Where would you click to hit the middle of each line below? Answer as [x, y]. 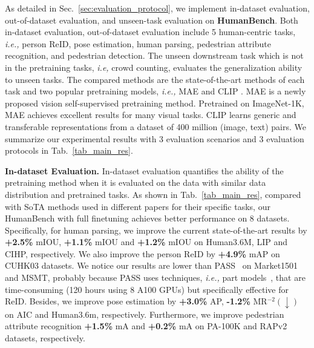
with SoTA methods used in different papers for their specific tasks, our [138, 206]
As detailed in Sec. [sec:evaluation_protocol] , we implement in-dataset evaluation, [157, 8]
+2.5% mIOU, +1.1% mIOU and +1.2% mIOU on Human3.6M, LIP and [146, 242]
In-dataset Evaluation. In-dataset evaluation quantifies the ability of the [144, 170]
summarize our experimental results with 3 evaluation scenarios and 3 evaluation [155, 138]
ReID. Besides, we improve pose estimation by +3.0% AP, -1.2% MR [136, 301]
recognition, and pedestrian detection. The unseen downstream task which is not [154, 55]
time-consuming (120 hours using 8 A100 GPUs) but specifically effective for [147, 289]
